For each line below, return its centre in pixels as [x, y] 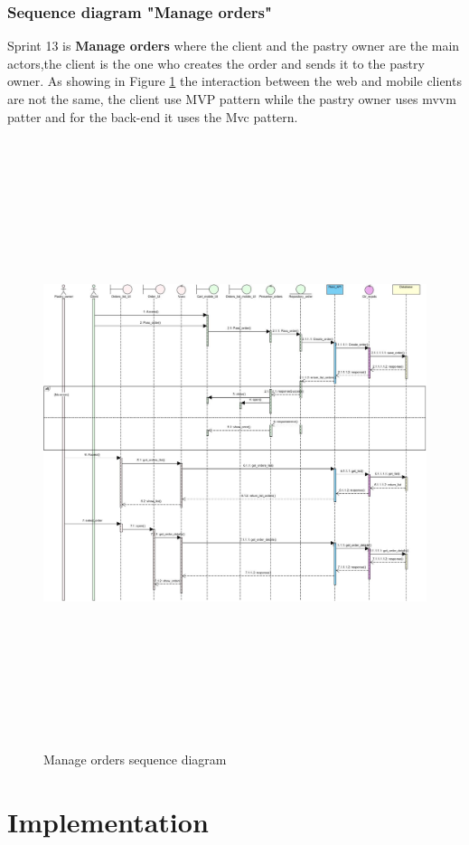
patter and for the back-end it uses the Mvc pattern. [153, 116]
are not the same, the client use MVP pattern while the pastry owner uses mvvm [232, 99]
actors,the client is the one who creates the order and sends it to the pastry [216, 63]
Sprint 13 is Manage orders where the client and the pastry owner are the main [234, 46]
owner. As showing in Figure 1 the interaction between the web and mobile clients [234, 81]
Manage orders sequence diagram [135, 759]
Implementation [108, 821]
